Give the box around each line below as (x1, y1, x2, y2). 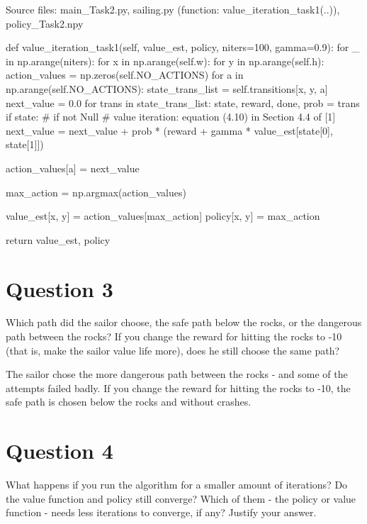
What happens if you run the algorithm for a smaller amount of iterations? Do (6, 477, 348, 492)
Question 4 (6, 436, 113, 465)
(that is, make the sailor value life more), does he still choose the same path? (6, 342, 340, 357)
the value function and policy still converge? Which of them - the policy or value (6, 491, 356, 506)
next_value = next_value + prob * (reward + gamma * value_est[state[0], (6, 123, 333, 138)
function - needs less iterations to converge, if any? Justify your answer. (6, 505, 317, 520)
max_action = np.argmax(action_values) (6, 184, 186, 199)
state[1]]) (6, 137, 44, 152)
